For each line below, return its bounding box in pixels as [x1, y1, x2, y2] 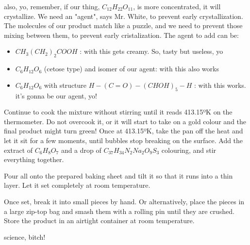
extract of [4, 145, 33, 155]
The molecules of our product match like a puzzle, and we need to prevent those [4, 20, 243, 31]
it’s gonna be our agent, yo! [15, 90, 97, 100]
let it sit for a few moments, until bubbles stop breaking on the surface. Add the [4, 135, 243, 145]
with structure [44, 80, 87, 90]
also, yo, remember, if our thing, [4, 1, 100, 11]
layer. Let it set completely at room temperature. [4, 180, 150, 190]
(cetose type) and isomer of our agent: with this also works [44, 64, 219, 74]
